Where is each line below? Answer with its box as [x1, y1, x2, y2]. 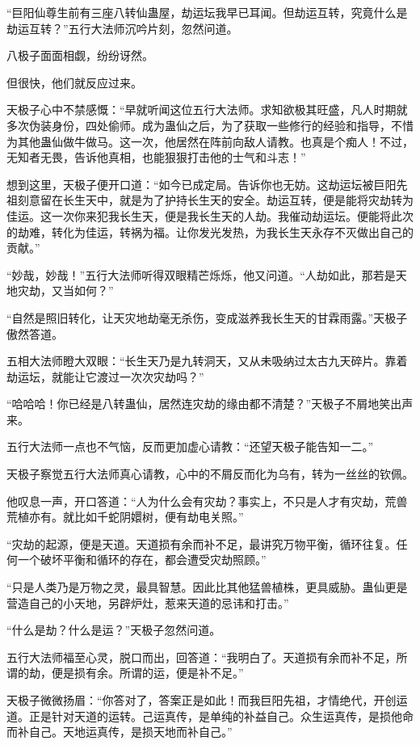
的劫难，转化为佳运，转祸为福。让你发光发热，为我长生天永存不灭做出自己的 [6, 223, 414, 240]
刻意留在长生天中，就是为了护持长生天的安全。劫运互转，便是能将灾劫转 [17, 192, 402, 208]
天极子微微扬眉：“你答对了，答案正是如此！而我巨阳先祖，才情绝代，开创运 [6, 692, 408, 708]
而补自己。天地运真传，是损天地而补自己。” [6, 723, 233, 740]
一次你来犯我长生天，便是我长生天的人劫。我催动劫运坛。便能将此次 [51, 207, 414, 224]
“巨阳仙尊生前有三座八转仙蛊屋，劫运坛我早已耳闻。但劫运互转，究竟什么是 [6, 4, 408, 20]
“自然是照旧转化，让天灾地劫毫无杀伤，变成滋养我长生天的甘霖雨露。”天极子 [6, 309, 408, 326]
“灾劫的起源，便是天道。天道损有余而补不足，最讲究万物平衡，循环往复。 [6, 535, 397, 552]
